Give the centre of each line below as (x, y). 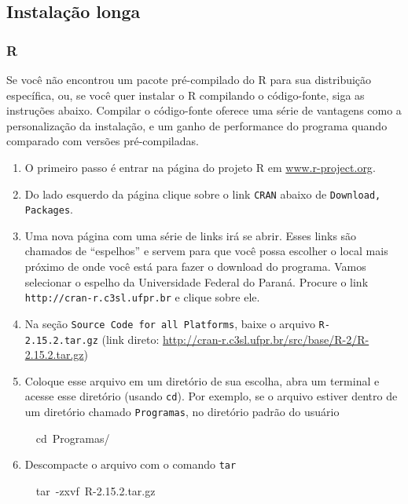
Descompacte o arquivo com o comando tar (130, 464)
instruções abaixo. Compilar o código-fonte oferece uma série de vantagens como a (204, 110)
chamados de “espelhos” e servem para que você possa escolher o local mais (206, 251)
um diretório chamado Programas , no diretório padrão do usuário (182, 412)
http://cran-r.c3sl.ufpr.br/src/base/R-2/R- (266, 339)
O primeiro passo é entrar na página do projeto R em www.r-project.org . (200, 167)
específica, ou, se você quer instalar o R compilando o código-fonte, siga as (186, 95)
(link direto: (130, 339)
